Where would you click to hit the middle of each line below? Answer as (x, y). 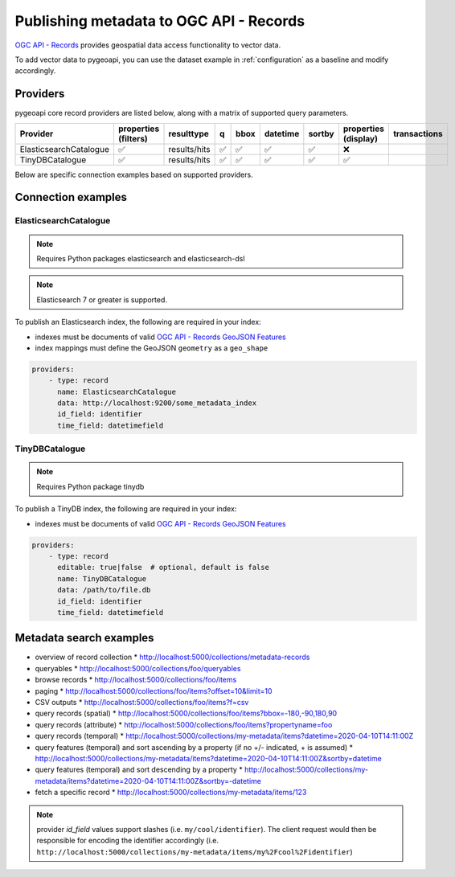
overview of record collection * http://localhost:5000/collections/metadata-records (172, 657)
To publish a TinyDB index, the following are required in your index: (126, 509)
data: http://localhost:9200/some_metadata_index (157, 403)
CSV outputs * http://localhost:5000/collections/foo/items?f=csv (142, 702)
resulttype (189, 133)
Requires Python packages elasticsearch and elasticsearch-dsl (141, 258)
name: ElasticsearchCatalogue (117, 391)
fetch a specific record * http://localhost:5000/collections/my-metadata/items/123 (171, 793)
